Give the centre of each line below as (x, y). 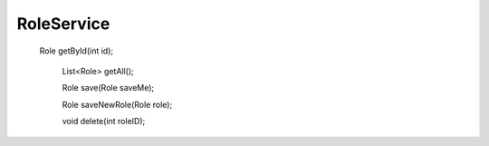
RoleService (63, 24)
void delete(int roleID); (104, 122)
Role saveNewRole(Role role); (117, 104)
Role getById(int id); (77, 51)
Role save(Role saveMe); (108, 88)
